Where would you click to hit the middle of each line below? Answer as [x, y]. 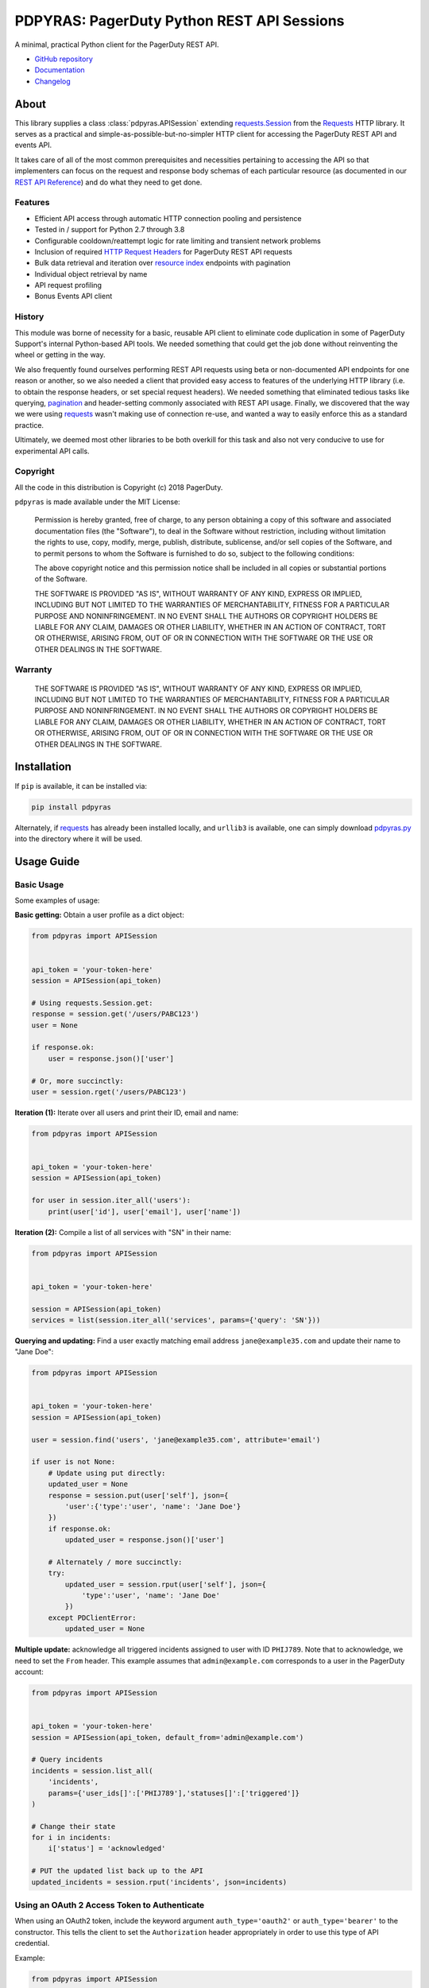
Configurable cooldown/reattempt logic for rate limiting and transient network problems [178, 241]
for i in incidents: [71, 1838]
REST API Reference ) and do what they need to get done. [108, 182]
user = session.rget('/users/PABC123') [109, 1092]
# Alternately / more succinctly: [115, 1562]
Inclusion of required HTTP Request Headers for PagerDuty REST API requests [164, 251]
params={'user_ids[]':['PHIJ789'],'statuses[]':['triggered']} [174, 1793]
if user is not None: [73, 1462]
